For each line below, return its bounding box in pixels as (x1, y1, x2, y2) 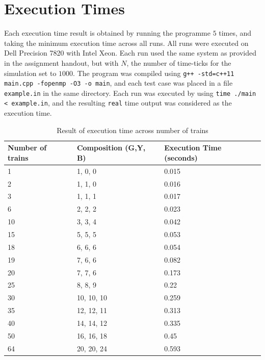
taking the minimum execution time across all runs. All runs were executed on (4, 37, 249, 48)
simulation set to (4, 67, 57, 78)
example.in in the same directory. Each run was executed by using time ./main (4, 87, 256, 98)
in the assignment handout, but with (4, 57, 119, 68)
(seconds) (164, 152, 198, 163)
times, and (219, 28, 252, 38)
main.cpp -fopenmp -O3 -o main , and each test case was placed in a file (4, 78, 233, 88)
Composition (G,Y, (76, 142, 146, 153)
